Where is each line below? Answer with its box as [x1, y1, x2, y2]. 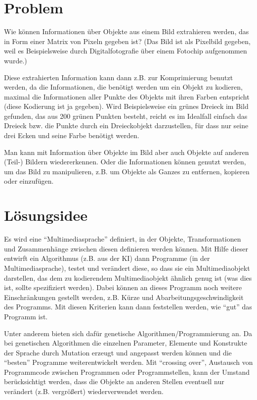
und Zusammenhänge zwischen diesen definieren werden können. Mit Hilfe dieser [4, 243, 248, 253]
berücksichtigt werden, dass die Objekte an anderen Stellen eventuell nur [4, 376, 224, 387]
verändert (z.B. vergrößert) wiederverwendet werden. [4, 386, 164, 397]
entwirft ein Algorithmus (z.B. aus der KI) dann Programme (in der [4, 253, 210, 263]
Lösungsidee [4, 205, 88, 225]
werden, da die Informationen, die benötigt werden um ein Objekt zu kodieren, [4, 82, 243, 92]
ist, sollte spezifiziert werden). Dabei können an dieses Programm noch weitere [4, 282, 242, 293]
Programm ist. [4, 311, 48, 321]
